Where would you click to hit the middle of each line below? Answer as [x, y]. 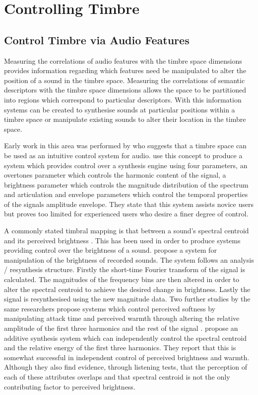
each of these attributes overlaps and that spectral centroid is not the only [117, 376]
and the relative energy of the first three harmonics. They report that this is [120, 347]
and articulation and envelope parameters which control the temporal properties [126, 194]
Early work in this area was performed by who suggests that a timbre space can [125, 146]
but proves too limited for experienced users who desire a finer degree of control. [126, 214]
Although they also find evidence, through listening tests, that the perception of [126, 367]
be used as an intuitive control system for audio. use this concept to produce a [123, 155]
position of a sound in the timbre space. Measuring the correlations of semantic [125, 80]
